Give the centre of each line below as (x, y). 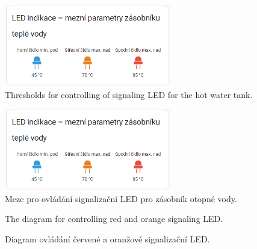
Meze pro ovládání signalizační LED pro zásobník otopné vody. (121, 198)
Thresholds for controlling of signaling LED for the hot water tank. (129, 94)
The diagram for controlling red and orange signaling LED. (114, 219)
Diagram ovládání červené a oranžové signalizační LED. (107, 239)
